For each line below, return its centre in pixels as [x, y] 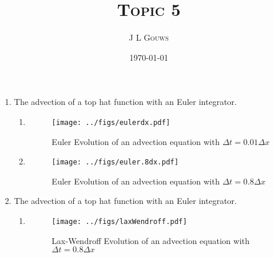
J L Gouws [149, 37]
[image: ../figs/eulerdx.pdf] [111, 122]
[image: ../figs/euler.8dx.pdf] [115, 162]
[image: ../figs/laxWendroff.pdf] [119, 222]
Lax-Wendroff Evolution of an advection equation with [151, 240]
